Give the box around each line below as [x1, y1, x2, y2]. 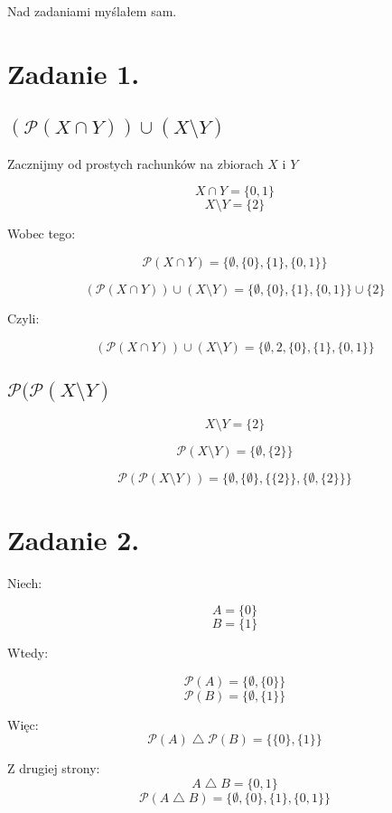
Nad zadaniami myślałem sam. [7, 2, 177, 20]
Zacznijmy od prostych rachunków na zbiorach [7, 154, 264, 173]
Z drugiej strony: [7, 759, 100, 778]
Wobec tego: [7, 224, 76, 243]
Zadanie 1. [7, 54, 140, 91]
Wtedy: [7, 643, 49, 662]
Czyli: [7, 308, 40, 327]
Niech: [7, 573, 42, 592]
